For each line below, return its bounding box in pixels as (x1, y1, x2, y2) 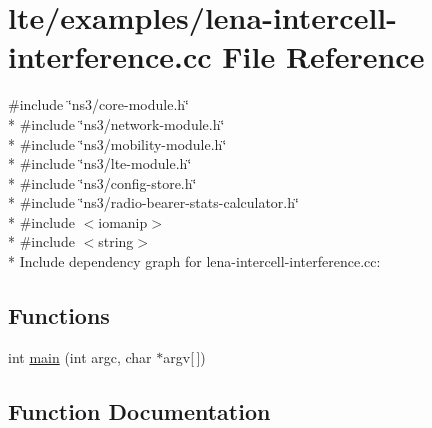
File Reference (222, 36, 425, 77)
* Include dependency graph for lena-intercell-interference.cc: (8, 251, 381, 272)
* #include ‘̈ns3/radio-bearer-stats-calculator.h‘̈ (8, 192, 299, 213)
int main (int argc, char (8, 346, 152, 367)
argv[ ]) (163, 346, 206, 367)
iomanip (98, 211, 148, 232)
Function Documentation (8, 395, 271, 426)
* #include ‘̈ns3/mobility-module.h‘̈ (8, 133, 227, 154)
